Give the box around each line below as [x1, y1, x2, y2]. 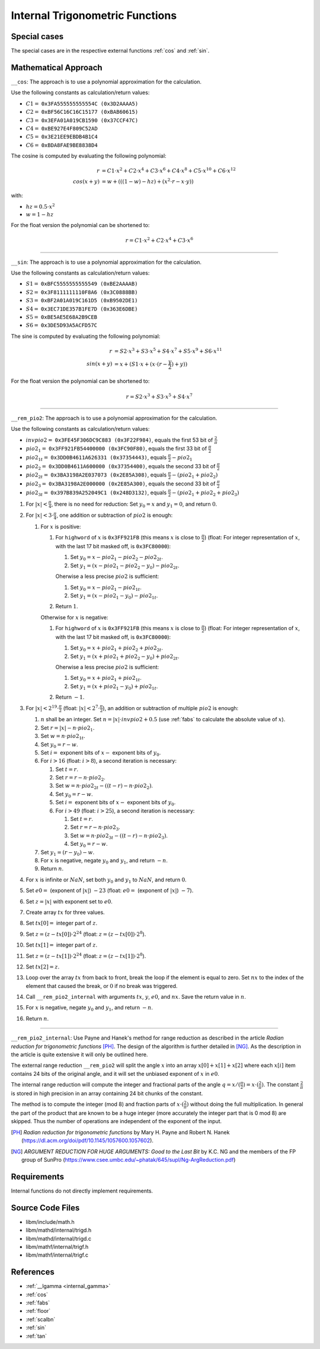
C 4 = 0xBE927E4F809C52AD [25, 125, 98, 132]
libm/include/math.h [25, 1218, 75, 1225]
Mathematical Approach [11, 62, 103, 72]
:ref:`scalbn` [25, 1316, 56, 1323]
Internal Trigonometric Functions [11, 9, 177, 22]
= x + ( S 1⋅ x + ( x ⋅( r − [114, 360, 168, 367]
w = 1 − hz [25, 211, 54, 218]
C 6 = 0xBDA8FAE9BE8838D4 [25, 142, 98, 148]
